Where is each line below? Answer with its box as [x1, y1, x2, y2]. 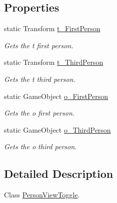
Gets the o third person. [4, 141, 77, 152]
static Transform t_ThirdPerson [4, 57, 103, 67]
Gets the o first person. [4, 108, 75, 118]
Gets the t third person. [4, 73, 75, 84]
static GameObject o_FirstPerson [4, 90, 108, 101]
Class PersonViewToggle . [4, 189, 80, 200]
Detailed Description [4, 166, 113, 181]
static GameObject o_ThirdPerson [4, 124, 111, 135]
